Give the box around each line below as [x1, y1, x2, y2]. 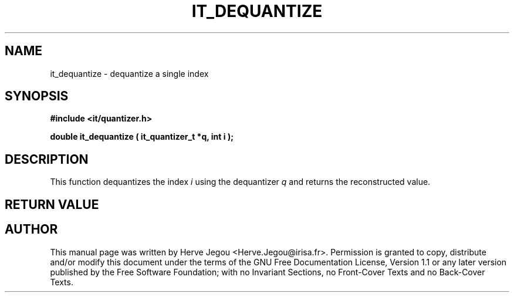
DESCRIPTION [5, 151, 89, 167]
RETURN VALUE [5, 197, 99, 212]
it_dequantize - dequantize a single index [50, 68, 209, 79]
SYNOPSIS [5, 89, 69, 104]
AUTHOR [5, 222, 58, 237]
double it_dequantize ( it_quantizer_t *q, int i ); [50, 131, 234, 142]
